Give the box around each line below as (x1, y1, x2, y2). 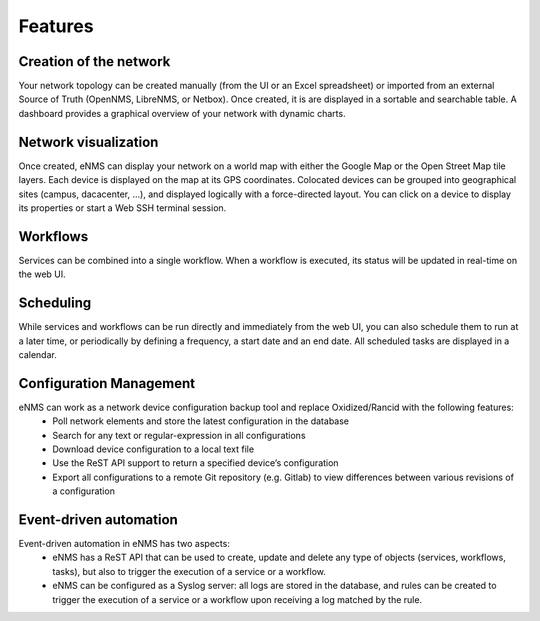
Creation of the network (18, 53, 171, 70)
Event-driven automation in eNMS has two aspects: (18, 538, 230, 550)
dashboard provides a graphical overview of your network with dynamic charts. (18, 107, 346, 119)
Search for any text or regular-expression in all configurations (52, 429, 306, 441)
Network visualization (18, 133, 159, 150)
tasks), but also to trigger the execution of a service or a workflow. (52, 565, 327, 577)
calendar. (18, 348, 57, 360)
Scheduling (18, 295, 92, 312)
